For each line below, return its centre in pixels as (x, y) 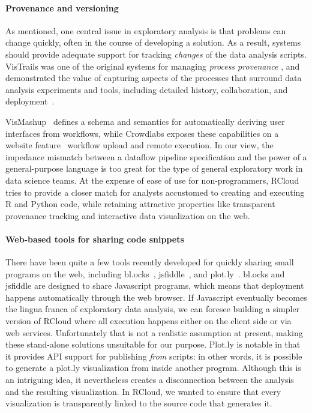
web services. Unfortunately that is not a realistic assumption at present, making (154, 332)
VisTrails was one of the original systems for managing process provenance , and (153, 66)
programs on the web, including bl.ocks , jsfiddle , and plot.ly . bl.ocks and (145, 273)
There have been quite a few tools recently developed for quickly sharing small (150, 262)
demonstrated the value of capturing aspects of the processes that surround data (154, 78)
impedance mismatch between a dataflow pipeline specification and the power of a (156, 156)
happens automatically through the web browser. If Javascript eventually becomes (156, 297)
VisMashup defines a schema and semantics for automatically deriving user (145, 121)
